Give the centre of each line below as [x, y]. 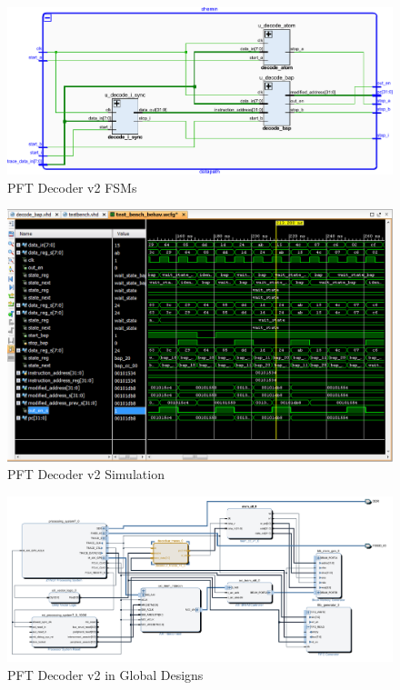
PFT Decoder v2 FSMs [72, 187]
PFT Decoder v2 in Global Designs [105, 674]
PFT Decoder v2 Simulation [86, 474]
